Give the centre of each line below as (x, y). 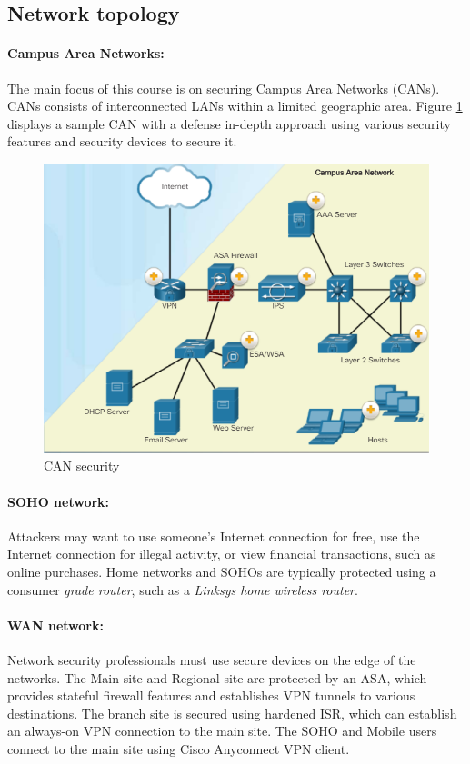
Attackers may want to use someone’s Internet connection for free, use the (214, 536)
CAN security (82, 466)
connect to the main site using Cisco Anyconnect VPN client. (179, 748)
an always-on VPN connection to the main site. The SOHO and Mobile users (222, 731)
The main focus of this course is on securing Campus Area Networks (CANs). (224, 88)
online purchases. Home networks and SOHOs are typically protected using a (222, 572)
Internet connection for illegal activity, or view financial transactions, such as (222, 554)
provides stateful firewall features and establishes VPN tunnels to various (211, 695)
